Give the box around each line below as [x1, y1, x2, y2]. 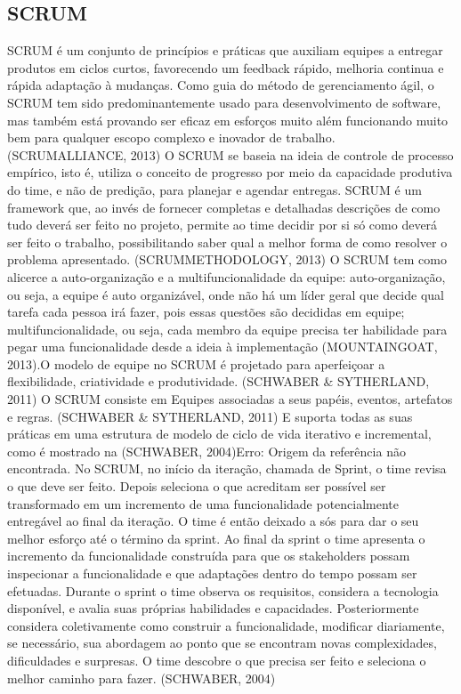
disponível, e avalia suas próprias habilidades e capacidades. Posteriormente [7, 599, 419, 617]
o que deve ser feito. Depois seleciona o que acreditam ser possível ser [7, 477, 386, 496]
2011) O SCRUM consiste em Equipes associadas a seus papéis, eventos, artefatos [7, 390, 453, 408]
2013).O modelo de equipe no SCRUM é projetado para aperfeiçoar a [7, 354, 385, 373]
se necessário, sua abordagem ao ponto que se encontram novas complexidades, [7, 633, 437, 652]
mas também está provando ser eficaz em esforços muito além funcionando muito [7, 110, 449, 129]
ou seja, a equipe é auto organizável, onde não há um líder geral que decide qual [7, 285, 444, 303]
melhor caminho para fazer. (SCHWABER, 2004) [7, 668, 276, 687]
